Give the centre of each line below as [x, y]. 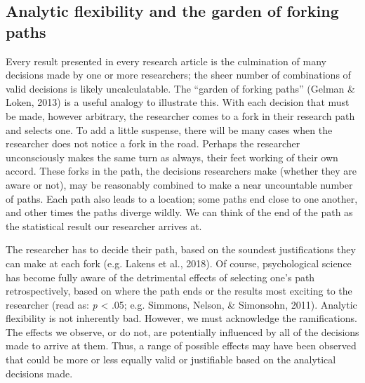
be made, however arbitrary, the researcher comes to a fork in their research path [180, 115]
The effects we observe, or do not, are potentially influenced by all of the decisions [182, 331]
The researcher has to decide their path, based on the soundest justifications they [181, 249]
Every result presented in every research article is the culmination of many [166, 61]
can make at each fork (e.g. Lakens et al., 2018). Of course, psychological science [179, 263]
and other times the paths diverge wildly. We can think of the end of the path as [179, 212]
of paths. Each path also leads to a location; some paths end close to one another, [182, 198]
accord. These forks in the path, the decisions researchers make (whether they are [181, 171]
